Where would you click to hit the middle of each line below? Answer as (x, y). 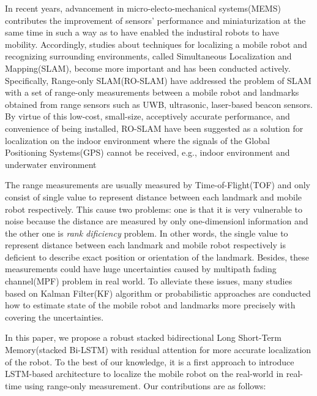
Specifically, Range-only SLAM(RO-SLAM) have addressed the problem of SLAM (158, 80)
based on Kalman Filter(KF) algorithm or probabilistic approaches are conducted (158, 293)
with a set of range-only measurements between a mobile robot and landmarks (152, 92)
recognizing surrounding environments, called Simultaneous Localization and (148, 56)
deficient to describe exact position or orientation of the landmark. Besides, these (157, 257)
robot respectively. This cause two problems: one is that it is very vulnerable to (154, 209)
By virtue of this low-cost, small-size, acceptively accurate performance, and (147, 116)
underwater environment (51, 164)
